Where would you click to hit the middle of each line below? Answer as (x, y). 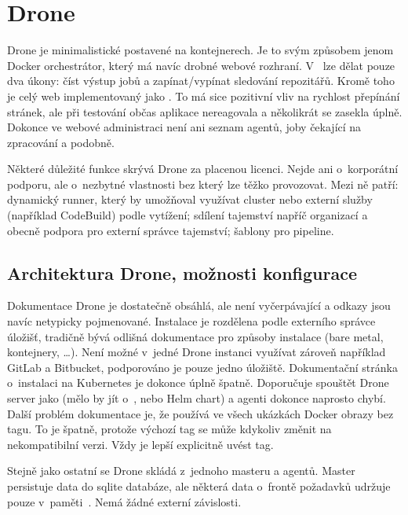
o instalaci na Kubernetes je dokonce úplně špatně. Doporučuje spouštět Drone (198, 383)
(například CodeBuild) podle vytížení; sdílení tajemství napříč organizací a (188, 215)
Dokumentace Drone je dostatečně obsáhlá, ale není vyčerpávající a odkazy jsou (199, 305)
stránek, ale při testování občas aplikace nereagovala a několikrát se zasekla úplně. (205, 111)
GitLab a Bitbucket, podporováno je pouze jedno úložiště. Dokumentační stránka (202, 367)
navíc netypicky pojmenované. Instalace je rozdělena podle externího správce (191, 321)
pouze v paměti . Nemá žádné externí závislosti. (124, 501)
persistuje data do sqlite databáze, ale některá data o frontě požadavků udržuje (199, 486)
